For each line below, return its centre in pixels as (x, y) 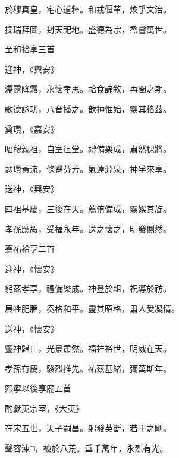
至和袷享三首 (30, 49)
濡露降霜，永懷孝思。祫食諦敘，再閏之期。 (88, 89)
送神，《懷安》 (32, 328)
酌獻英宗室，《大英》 (44, 408)
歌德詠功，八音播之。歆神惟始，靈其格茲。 (88, 108)
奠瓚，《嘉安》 (32, 129)
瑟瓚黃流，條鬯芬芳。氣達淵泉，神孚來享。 (88, 168)
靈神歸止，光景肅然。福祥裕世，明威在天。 (88, 348)
